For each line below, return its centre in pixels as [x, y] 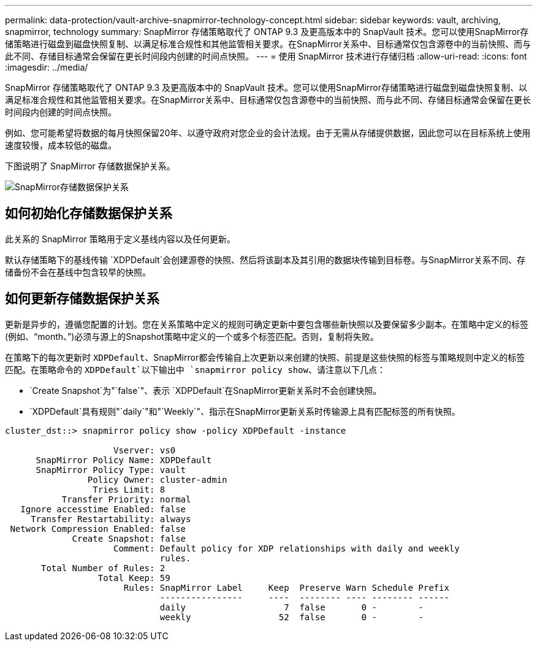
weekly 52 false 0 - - [291, 617]
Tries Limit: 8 [129, 489]
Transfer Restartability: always [111, 519]
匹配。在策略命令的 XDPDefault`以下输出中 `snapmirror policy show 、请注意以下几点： [195, 369]
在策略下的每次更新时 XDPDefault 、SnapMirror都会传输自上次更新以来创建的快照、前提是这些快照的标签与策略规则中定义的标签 [265, 357]
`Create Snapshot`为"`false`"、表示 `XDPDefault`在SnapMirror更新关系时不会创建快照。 [206, 390]
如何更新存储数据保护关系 [82, 299]
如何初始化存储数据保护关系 [89, 213]
